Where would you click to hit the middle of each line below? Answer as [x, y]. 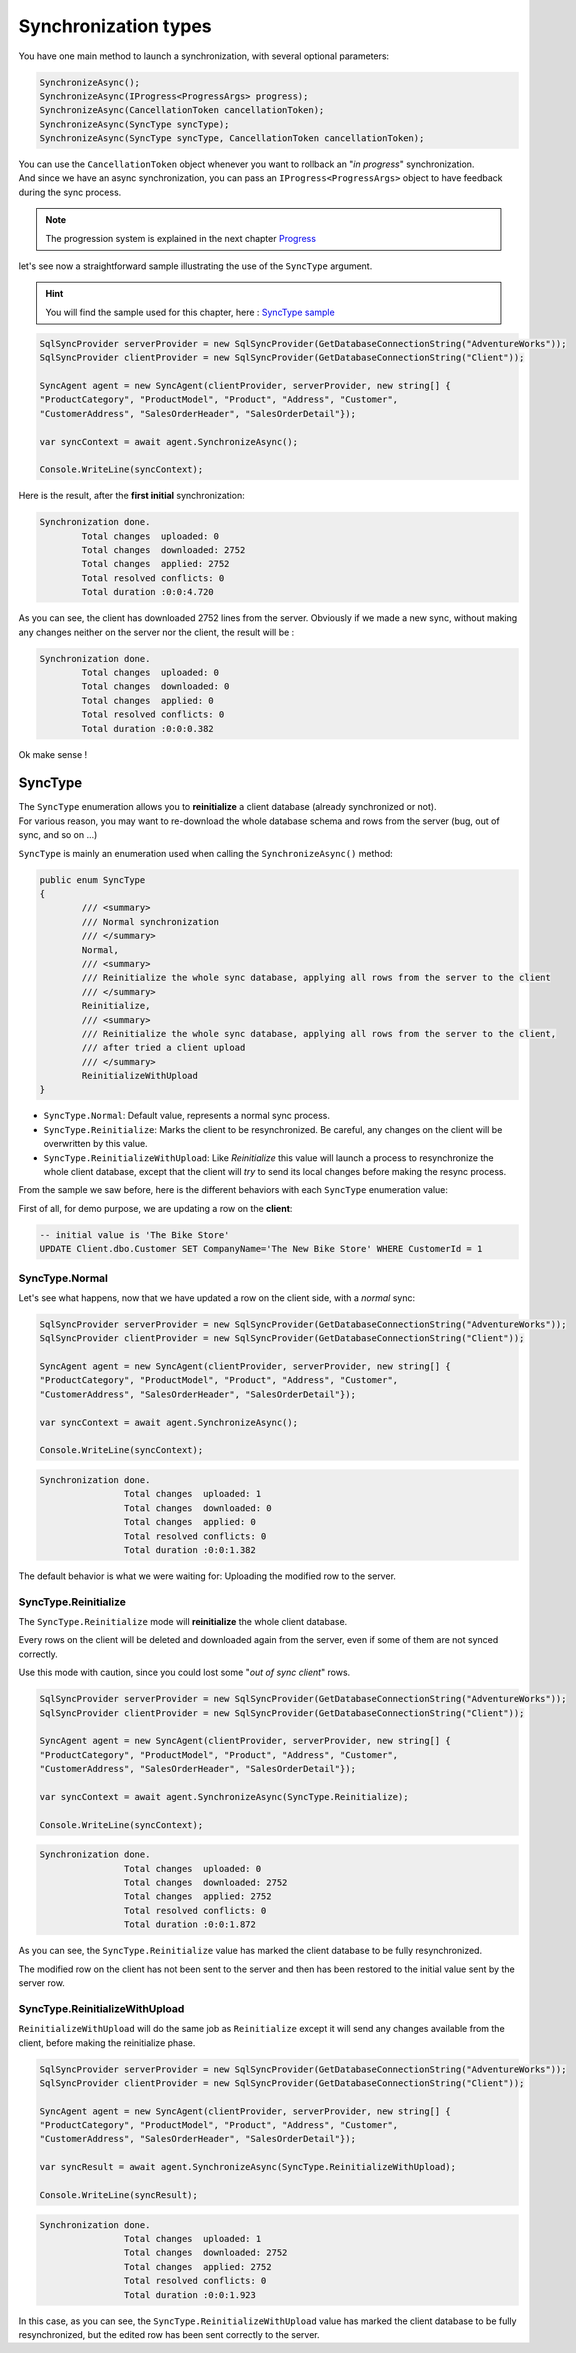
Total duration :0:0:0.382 [147, 728]
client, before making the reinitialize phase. [107, 2042]
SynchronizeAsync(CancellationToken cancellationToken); [182, 110]
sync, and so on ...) [58, 835]
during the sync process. [70, 192]
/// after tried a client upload [163, 1048]
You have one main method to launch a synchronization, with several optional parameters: [204, 56]
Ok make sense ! [53, 754]
